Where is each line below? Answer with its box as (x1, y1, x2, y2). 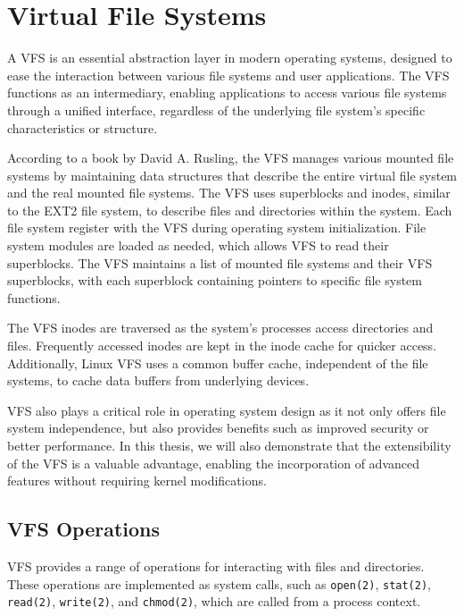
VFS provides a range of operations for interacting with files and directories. (7, 556, 425, 575)
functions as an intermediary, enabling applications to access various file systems (7, 83, 447, 102)
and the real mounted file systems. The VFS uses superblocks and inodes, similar (7, 183, 451, 202)
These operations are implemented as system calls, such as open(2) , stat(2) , (7, 574, 431, 593)
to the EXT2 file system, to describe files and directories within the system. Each (7, 200, 452, 219)
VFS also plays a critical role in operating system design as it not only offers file (7, 401, 446, 419)
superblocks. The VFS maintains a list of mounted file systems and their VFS (7, 253, 433, 272)
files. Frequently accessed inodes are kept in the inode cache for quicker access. (7, 336, 437, 355)
